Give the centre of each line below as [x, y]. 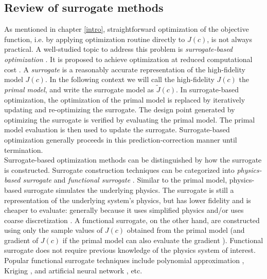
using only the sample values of [54, 230]
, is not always [229, 39]
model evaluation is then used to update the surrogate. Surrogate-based [117, 129]
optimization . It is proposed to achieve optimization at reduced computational [128, 59]
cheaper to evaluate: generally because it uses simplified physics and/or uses [124, 210]
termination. [24, 150]
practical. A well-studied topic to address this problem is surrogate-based [119, 49]
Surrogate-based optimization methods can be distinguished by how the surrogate [133, 160]
